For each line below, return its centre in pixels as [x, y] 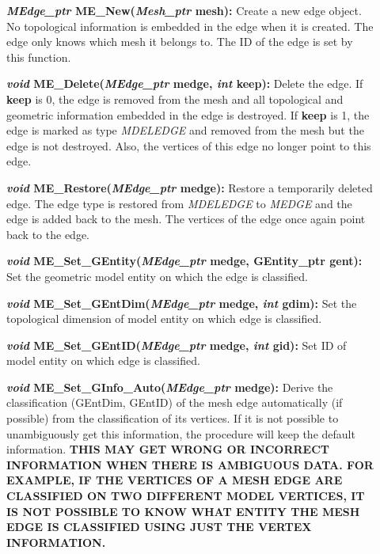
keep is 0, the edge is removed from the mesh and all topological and [175, 99]
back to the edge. [48, 234]
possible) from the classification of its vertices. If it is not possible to [173, 418]
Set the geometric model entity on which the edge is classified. [157, 276]
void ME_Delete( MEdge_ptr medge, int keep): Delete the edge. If [185, 83]
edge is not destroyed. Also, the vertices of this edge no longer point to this [189, 145]
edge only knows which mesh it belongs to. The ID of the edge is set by [180, 42]
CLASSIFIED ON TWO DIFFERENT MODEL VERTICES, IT [186, 496]
